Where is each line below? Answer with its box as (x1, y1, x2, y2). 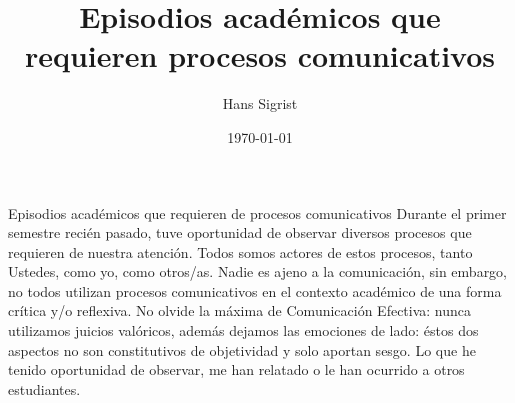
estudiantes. (8, 378, 81, 399)
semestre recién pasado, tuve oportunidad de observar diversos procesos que (8, 222, 472, 243)
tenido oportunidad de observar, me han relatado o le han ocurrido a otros (8, 359, 465, 380)
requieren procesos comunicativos (24, 35, 496, 76)
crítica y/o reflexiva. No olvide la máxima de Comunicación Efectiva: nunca (8, 300, 472, 321)
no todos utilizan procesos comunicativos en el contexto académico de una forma (8, 280, 502, 301)
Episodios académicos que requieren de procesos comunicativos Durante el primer (8, 202, 507, 223)
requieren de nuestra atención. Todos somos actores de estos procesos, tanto (8, 241, 473, 262)
